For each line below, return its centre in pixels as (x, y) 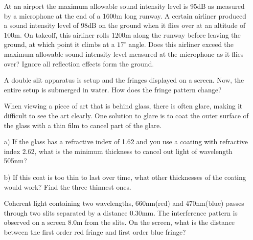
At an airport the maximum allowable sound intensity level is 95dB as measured (124, 6)
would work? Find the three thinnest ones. (68, 186)
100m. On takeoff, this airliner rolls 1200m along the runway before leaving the (122, 34)
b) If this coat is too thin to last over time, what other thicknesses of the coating (125, 177)
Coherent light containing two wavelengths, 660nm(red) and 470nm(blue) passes (124, 203)
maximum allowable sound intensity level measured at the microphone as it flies (124, 54)
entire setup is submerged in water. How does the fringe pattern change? (113, 89)
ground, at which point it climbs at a (59, 44)
